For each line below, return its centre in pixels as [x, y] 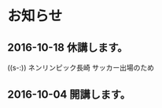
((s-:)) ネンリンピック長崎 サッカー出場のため [81, 68]
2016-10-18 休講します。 [68, 47]
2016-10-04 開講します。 [69, 95]
